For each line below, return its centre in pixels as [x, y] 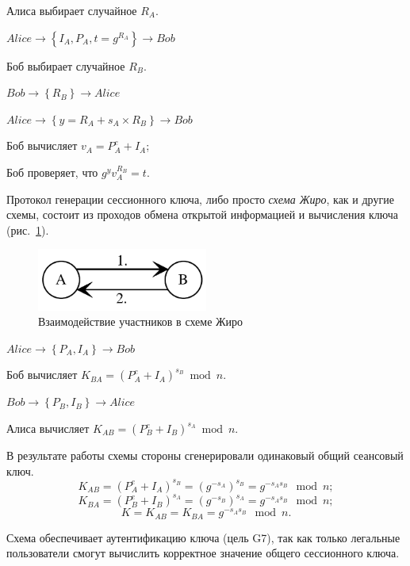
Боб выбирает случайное [66, 65]
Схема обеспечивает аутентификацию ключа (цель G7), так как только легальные [203, 537]
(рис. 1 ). [28, 229]
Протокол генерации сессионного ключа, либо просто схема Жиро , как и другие [200, 199]
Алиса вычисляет [48, 428]
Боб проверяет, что [52, 172]
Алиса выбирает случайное [72, 10]
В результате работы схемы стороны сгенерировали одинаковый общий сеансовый [205, 455]
